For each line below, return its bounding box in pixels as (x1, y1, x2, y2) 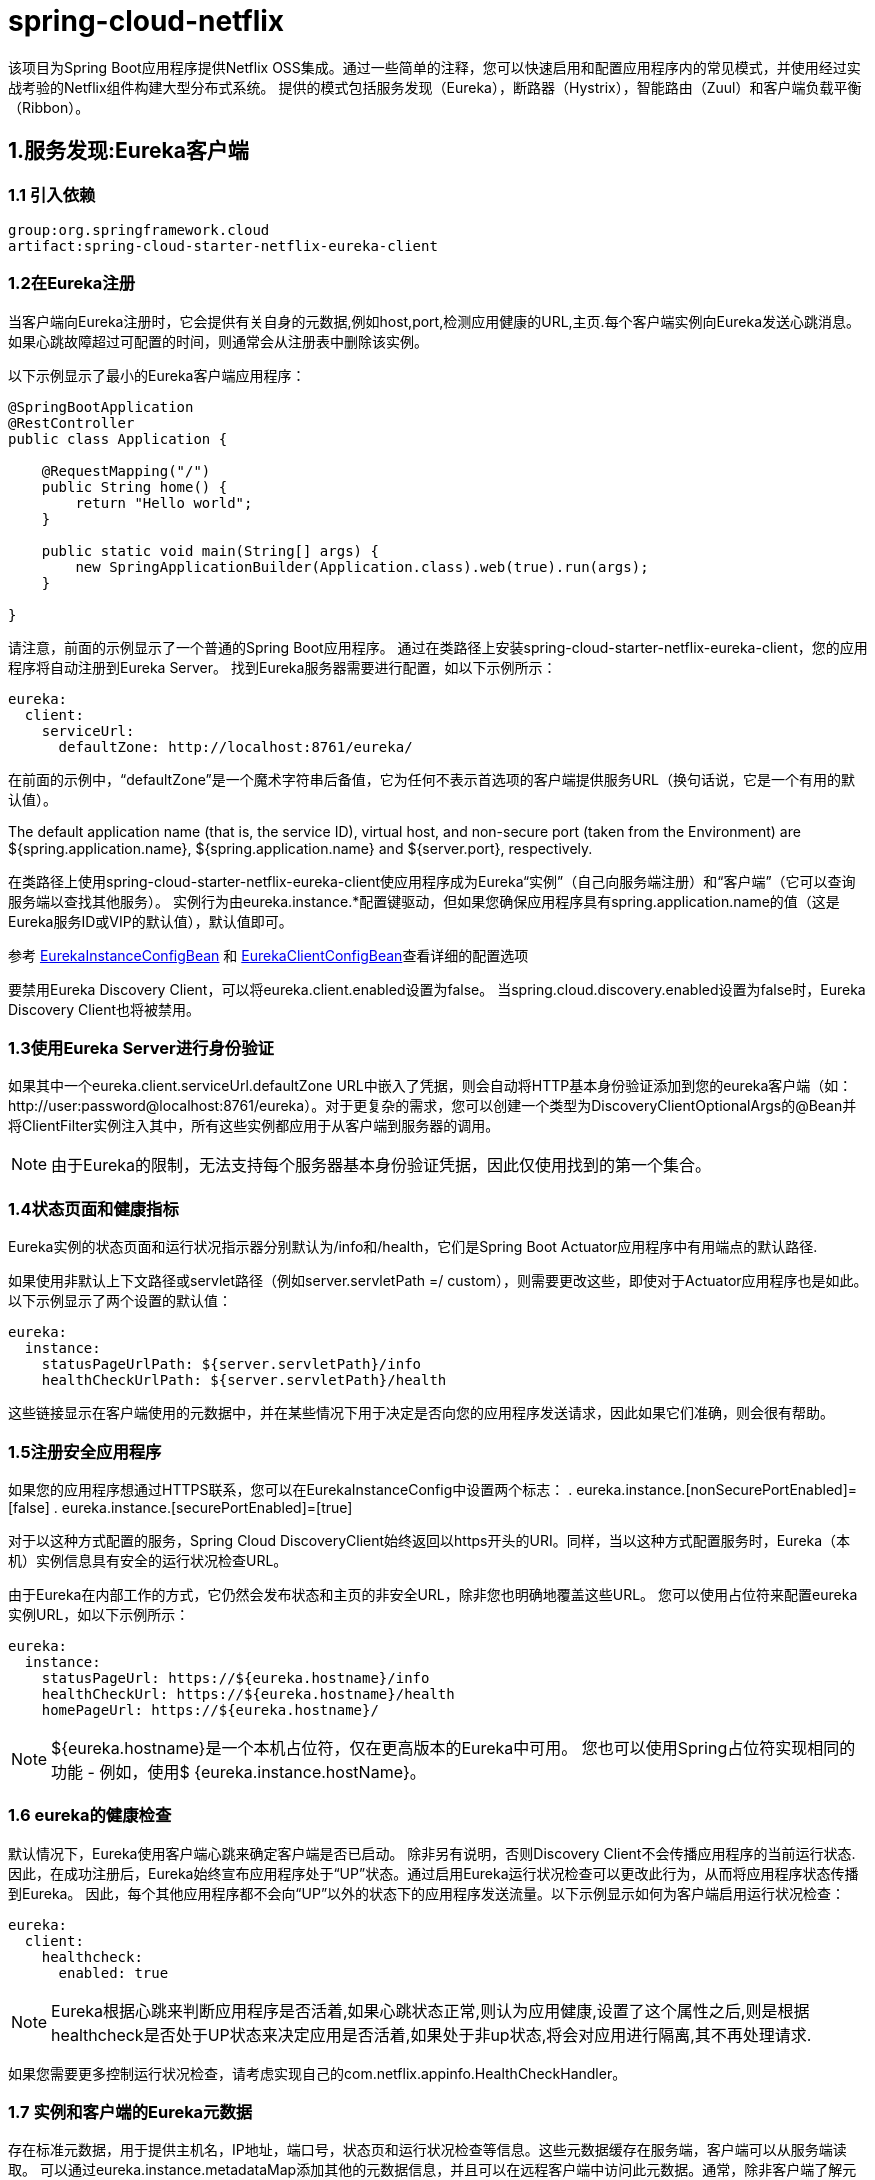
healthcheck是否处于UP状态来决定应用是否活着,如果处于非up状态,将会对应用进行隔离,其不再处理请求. (51, 2024, 812, 2045)
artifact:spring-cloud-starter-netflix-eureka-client (8, 237, 438, 254)
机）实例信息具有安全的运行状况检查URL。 (8, 1551, 288, 1569)
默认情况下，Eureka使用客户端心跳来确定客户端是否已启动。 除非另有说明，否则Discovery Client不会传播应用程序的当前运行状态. (8, 1844, 856, 1862)
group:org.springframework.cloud (8, 221, 270, 238)
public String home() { (41, 478, 228, 495)
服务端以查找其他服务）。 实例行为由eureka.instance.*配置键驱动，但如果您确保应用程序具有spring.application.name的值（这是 (8, 892, 840, 910)
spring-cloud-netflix (8, 4, 285, 38)
